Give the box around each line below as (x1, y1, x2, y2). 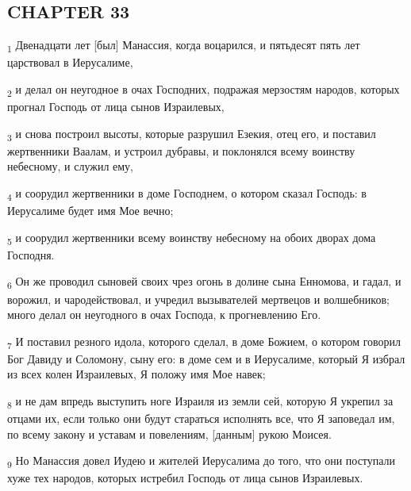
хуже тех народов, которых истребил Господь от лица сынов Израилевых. (7, 470, 363, 486)
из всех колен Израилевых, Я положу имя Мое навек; (7, 366, 266, 382)
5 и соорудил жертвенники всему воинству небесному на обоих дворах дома (7, 228, 376, 247)
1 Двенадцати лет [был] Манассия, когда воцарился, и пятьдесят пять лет (7, 36, 360, 55)
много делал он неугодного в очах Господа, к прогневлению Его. (7, 306, 321, 323)
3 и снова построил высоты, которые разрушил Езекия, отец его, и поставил (7, 125, 376, 144)
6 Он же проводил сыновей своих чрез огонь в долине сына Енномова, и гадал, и (7, 273, 401, 292)
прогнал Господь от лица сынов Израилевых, (7, 98, 225, 115)
